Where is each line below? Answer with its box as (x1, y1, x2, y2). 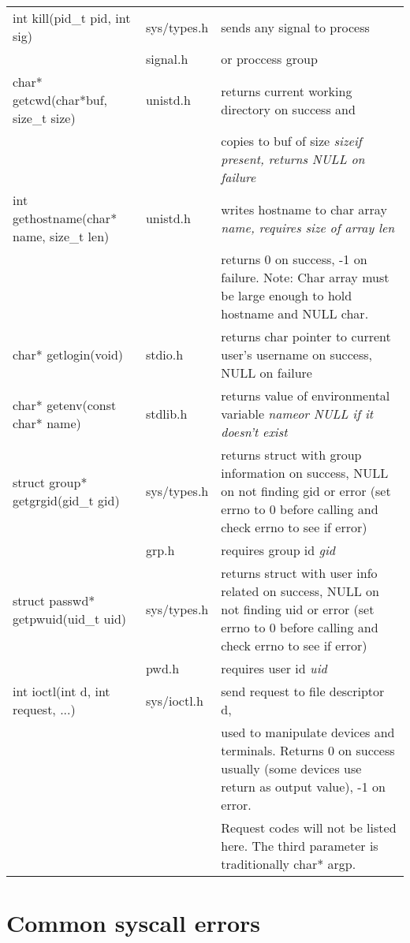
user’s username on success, (221, 345, 372, 363)
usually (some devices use (221, 759, 362, 777)
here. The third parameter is (221, 837, 378, 855)
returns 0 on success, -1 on (221, 250, 367, 268)
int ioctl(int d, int (13, 682, 110, 700)
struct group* (13, 472, 88, 491)
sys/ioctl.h (145, 691, 203, 710)
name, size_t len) (13, 227, 110, 245)
